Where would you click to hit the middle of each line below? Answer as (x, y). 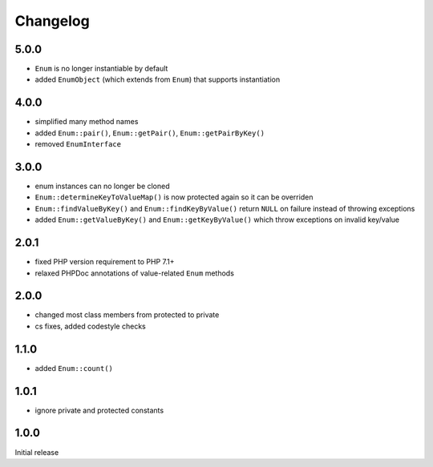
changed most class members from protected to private (127, 315)
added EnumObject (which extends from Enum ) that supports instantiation (158, 79)
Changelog (52, 21)
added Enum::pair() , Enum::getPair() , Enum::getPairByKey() (150, 133)
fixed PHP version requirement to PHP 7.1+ (105, 262)
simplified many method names (87, 122)
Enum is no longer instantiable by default (101, 69)
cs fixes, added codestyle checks (90, 326)
